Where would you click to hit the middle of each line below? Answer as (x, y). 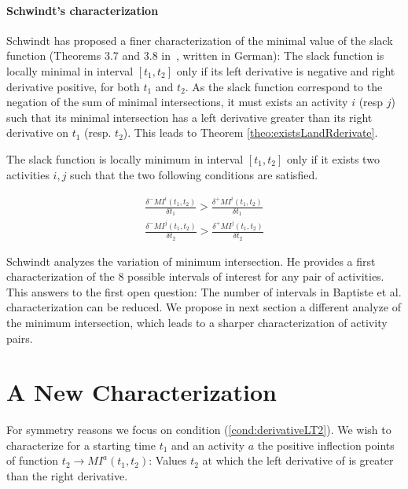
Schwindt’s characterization (83, 10)
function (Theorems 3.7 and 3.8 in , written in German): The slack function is (195, 55)
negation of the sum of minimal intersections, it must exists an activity (177, 102)
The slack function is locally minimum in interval (125, 158)
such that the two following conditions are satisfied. (194, 174)
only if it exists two (333, 158)
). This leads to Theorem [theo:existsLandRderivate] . (250, 132)
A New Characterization (142, 392)
